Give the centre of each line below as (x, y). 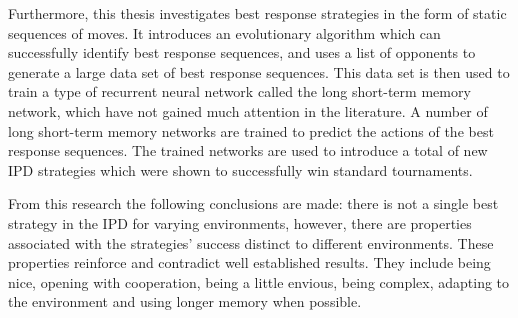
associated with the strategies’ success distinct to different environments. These (251, 242)
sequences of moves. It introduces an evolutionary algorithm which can (224, 32)
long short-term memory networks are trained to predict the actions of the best (251, 130)
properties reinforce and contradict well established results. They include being (249, 262)
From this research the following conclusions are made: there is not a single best (253, 203)
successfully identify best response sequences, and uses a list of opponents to (242, 52)
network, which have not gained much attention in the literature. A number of (248, 110)
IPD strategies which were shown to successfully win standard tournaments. (240, 169)
